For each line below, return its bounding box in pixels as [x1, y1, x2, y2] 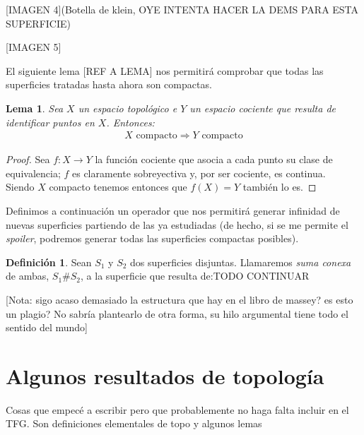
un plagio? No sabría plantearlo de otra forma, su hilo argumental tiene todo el [6, 306, 348, 321]
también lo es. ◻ [242, 179, 317, 194]
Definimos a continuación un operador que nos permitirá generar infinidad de [6, 203, 340, 218]
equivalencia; [6, 165, 61, 180]
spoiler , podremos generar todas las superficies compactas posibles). [6, 231, 299, 246]
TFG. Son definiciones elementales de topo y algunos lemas [6, 416, 262, 431]
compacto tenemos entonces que [49, 179, 187, 194]
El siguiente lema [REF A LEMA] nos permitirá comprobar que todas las [6, 63, 324, 78]
